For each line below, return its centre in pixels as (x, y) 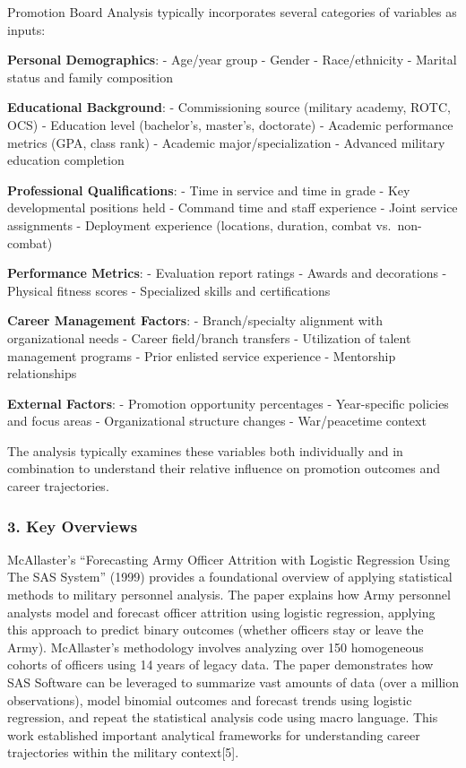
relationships (42, 373)
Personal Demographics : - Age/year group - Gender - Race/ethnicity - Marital (232, 60)
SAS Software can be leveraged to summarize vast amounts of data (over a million (233, 682)
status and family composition (90, 77)
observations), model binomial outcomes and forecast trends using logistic (210, 699)
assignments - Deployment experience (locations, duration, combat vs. (199, 224)
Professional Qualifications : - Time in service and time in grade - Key (209, 190)
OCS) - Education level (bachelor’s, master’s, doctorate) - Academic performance (230, 124)
